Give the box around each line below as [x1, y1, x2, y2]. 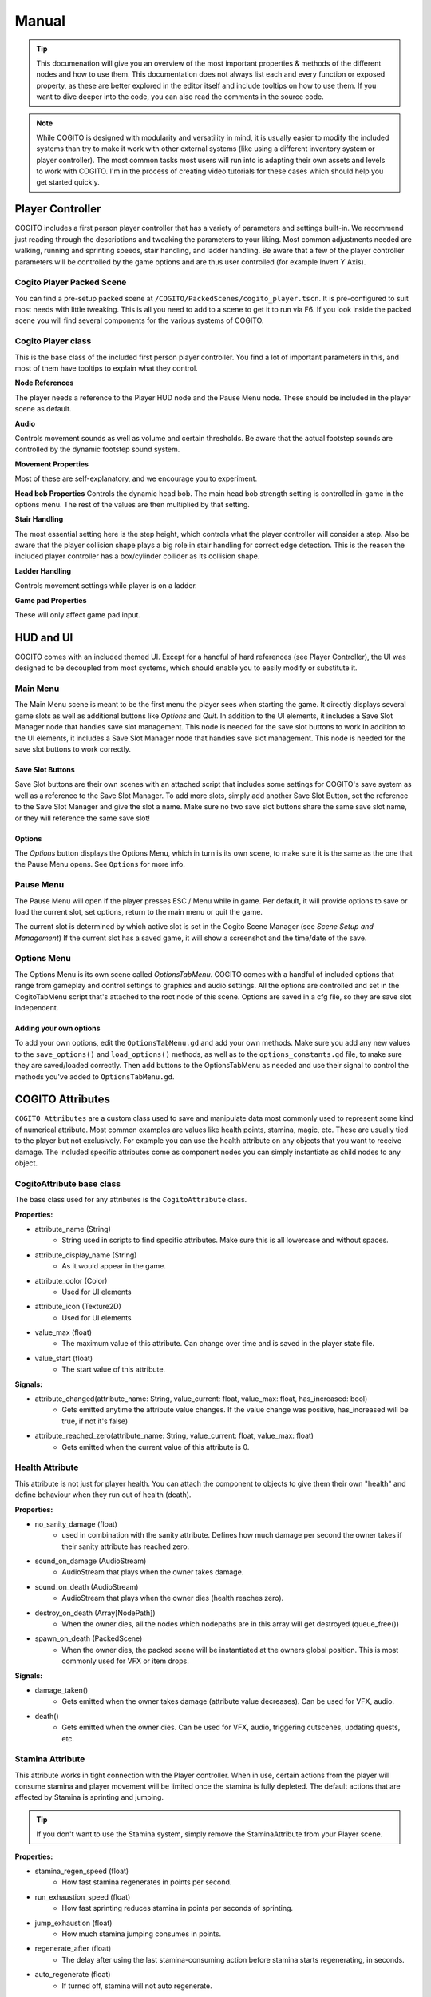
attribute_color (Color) [34, 1276, 108, 1285]
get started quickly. [36, 177, 100, 187]
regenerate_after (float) [34, 1943, 112, 1953]
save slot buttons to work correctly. [14, 744, 132, 754]
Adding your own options [14, 1023, 101, 1033]
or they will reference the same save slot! [14, 813, 151, 823]
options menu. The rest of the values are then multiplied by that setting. [14, 499, 251, 509]
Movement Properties [14, 459, 89, 469]
